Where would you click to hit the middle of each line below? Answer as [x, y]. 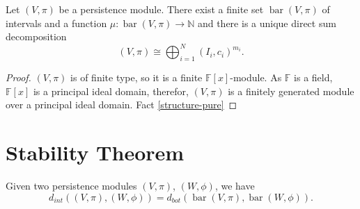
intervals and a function [56, 23]
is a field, [313, 77]
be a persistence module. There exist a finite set [161, 9]
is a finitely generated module [291, 91]
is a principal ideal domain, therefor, [111, 91]
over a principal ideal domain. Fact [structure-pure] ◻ [122, 104]
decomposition [36, 36]
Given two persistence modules [71, 185]
